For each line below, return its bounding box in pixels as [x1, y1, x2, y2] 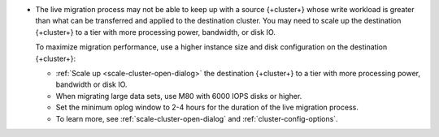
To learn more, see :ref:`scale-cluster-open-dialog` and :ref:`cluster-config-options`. [55, 113, 338, 123]
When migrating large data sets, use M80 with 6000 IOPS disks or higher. [55, 91, 302, 101]
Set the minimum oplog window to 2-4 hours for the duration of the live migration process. [55, 102, 359, 113]
